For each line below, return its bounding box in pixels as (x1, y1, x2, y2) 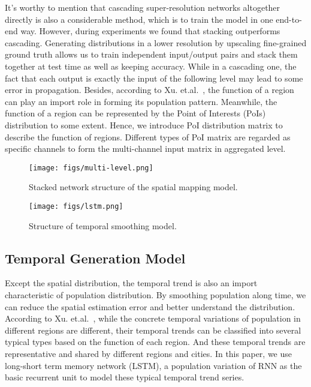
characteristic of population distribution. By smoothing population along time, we (5, 289, 306, 301)
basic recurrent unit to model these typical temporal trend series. (5, 371, 244, 383)
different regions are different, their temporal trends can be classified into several (5, 323, 301, 336)
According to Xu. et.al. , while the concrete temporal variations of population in (5, 312, 301, 325)
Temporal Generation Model (5, 248, 186, 267)
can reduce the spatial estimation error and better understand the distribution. (5, 300, 295, 313)
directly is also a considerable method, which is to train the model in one (5, 13, 273, 25)
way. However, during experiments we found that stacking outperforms (20, 25, 280, 37)
